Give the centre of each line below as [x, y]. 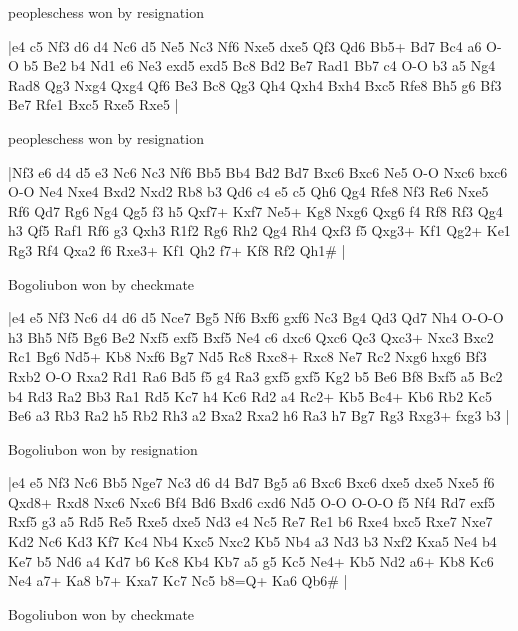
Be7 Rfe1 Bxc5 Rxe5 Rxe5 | [93, 104]
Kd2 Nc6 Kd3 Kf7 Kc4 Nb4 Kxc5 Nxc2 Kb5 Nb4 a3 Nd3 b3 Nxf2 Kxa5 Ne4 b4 [252, 541]
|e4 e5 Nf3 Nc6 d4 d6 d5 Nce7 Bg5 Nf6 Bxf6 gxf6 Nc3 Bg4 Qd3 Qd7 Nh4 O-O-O [256, 317]
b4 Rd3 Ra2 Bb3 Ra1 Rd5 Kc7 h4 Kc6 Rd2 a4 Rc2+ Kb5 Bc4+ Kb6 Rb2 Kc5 [250, 395]
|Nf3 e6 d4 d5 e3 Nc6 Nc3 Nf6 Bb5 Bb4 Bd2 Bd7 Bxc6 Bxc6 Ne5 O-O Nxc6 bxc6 [258, 171]
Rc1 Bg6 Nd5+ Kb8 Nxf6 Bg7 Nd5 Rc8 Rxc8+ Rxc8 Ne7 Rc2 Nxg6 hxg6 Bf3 [247, 356]
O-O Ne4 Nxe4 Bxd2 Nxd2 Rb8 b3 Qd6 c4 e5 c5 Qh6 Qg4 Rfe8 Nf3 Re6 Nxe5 [248, 191]
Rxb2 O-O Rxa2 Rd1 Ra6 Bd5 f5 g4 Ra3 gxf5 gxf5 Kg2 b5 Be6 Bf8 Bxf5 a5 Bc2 [255, 375]
